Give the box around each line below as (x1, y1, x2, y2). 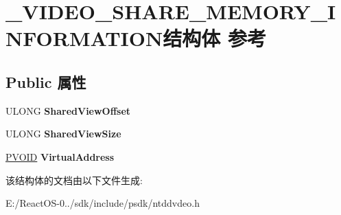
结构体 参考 (163, 24, 266, 52)
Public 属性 (5, 71, 86, 92)
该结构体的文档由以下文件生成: (5, 172, 143, 187)
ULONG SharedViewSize (5, 126, 121, 141)
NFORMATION (5, 24, 163, 52)
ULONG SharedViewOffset (5, 103, 131, 117)
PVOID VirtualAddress (5, 149, 115, 163)
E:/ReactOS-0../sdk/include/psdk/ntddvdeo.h (5, 196, 200, 210)
